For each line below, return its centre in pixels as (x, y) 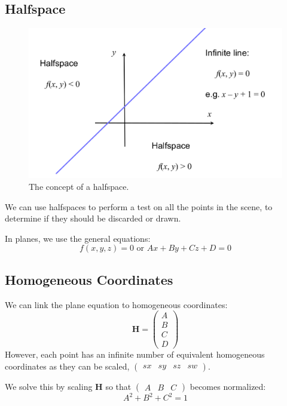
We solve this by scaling (49, 386)
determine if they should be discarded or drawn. (93, 218)
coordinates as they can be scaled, (67, 366)
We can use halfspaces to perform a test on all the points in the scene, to (139, 206)
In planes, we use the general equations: (78, 238)
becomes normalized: (228, 386)
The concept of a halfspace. (79, 186)
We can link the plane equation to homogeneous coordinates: (116, 304)
